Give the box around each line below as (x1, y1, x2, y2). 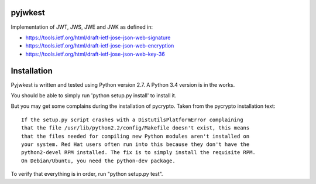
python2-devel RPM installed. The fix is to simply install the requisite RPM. (21, 149, 256, 156)
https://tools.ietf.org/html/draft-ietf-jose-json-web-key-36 (25, 50, 165, 57)
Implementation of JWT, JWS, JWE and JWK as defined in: (11, 23, 153, 30)
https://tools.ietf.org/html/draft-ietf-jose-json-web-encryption (25, 42, 174, 49)
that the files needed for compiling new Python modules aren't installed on (21, 132, 250, 139)
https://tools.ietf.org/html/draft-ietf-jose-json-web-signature (25, 34, 171, 41)
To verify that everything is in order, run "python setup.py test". (11, 171, 163, 178)
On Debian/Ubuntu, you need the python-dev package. (21, 157, 176, 164)
